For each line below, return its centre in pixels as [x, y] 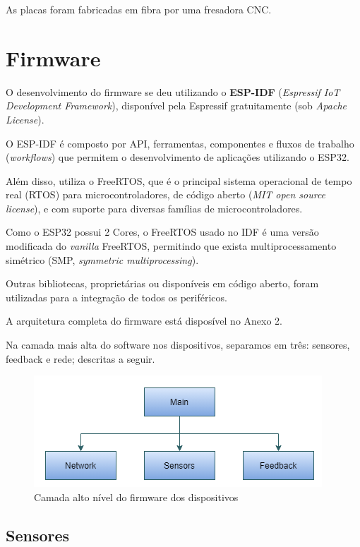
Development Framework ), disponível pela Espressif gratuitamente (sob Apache [176, 106]
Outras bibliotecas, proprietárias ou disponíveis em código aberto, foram [162, 283]
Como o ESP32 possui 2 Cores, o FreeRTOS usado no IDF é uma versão [162, 232]
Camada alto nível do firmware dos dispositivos [136, 497]
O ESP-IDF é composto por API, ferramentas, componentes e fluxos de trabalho [180, 143]
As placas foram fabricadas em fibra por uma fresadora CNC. [139, 9]
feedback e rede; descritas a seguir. [80, 358]
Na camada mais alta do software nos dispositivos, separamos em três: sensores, [178, 345]
